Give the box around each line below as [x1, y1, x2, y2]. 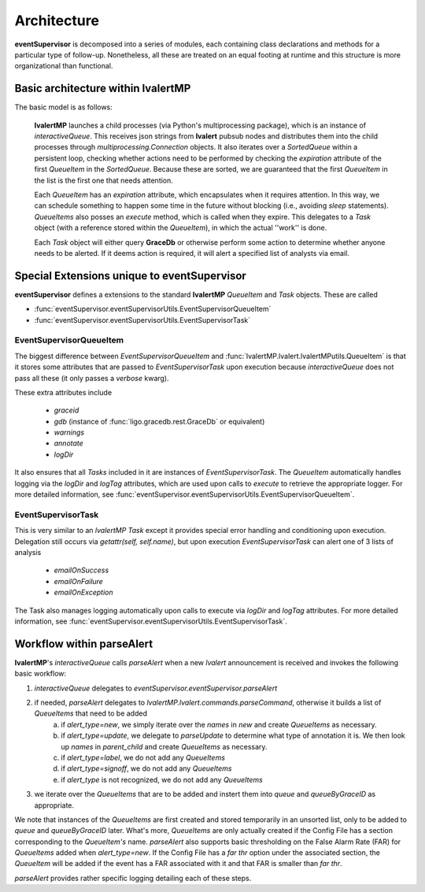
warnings [54, 427, 85, 437]
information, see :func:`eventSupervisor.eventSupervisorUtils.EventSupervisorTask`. [14, 616, 287, 626]
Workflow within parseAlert [14, 637, 153, 650]
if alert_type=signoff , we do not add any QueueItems [61, 764, 232, 773]
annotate [54, 439, 84, 448]
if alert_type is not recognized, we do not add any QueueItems [61, 775, 263, 784]
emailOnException [54, 587, 113, 598]
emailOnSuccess [54, 565, 109, 575]
